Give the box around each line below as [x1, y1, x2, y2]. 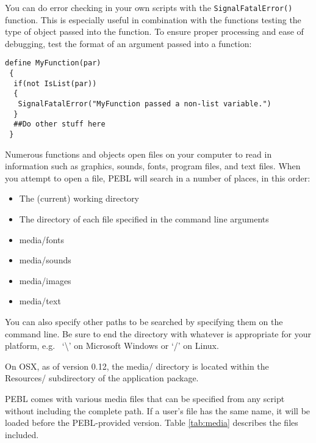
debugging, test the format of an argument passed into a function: [5, 37, 252, 49]
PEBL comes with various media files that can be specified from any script [5, 392, 285, 405]
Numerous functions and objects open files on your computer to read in [5, 147, 272, 160]
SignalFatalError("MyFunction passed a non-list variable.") [18, 100, 271, 109]
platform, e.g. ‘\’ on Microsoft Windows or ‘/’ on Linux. [5, 339, 219, 352]
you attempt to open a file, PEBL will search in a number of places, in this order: [5, 171, 311, 184]
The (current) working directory [19, 192, 140, 205]
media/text [19, 295, 61, 307]
